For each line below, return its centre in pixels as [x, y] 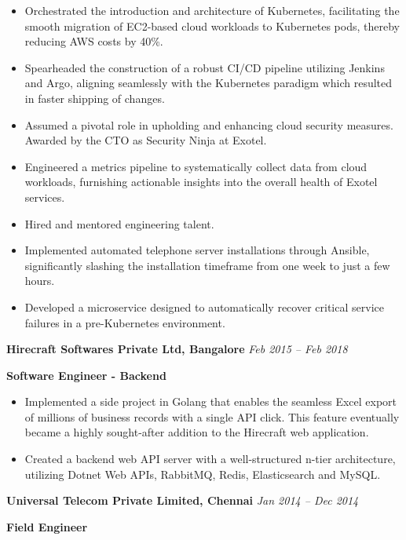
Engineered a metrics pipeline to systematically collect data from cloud [196, 166]
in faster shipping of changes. [95, 98]
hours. [40, 281]
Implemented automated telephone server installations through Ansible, [197, 250]
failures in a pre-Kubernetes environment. [125, 322]
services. [45, 197]
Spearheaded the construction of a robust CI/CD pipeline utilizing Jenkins [205, 67]
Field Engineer [47, 526]
